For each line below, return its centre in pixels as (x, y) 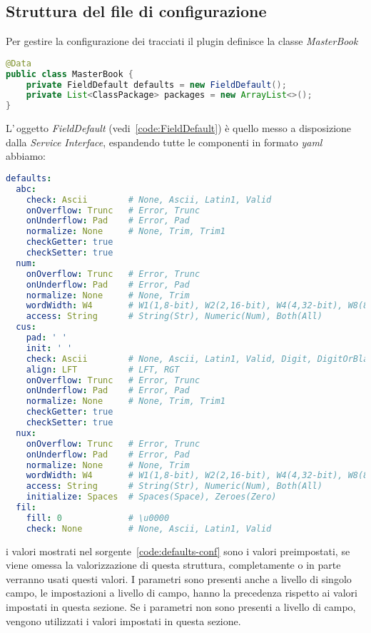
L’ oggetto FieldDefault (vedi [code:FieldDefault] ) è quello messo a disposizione (179, 128)
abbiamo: (26, 156)
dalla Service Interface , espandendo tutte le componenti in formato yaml (164, 142)
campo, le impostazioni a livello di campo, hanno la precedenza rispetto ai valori (182, 593)
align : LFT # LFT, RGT (103, 369)
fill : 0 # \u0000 (98, 518)
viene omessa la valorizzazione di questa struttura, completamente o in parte (173, 565)
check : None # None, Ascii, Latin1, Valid (149, 528)
